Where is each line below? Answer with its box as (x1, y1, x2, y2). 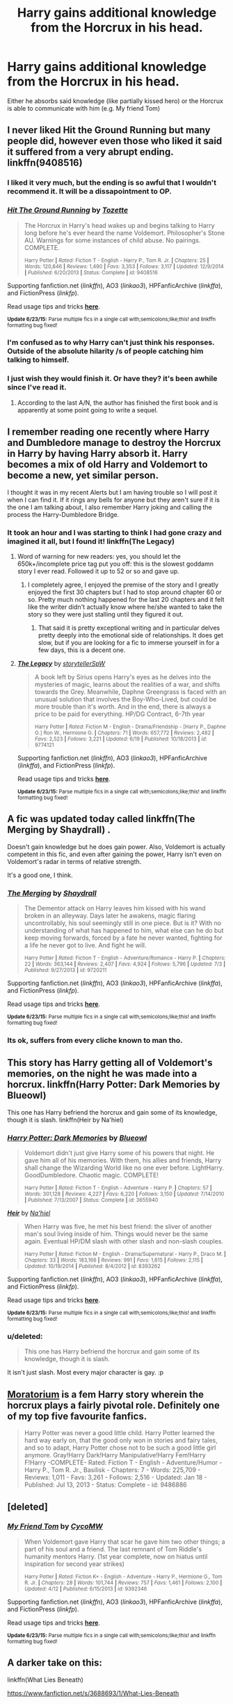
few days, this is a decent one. (38, 646, 126, 654)
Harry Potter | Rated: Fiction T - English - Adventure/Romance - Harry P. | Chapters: (24, 954, 226, 961)
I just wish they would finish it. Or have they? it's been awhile (7, 374, 218, 384)
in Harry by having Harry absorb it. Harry (7, 448, 188, 460)
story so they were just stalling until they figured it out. (27, 610, 184, 618)
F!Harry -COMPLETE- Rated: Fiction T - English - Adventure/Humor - (24, 1458, 223, 1467)
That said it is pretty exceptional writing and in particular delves (38, 623, 220, 632)
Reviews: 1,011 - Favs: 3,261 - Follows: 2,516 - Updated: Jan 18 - (24, 1473, 207, 1482)
